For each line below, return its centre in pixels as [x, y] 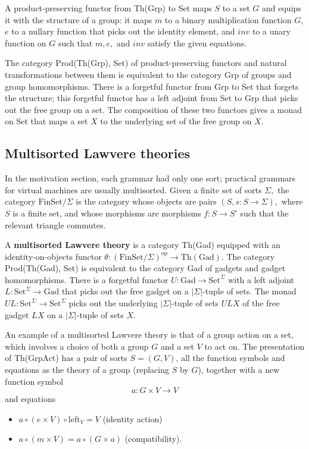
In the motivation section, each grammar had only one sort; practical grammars [150, 178]
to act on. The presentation [255, 346]
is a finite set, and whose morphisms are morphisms [107, 213]
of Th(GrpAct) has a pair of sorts [66, 358]
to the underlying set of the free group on [176, 121]
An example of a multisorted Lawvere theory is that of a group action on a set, [149, 335]
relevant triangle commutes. [55, 224]
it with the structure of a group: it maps [79, 19]
